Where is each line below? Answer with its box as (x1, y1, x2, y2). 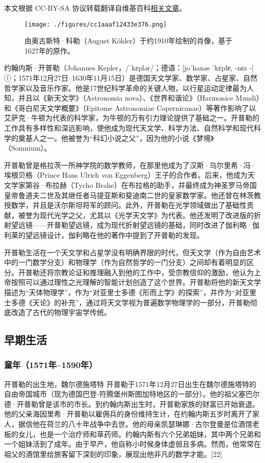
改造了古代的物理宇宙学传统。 (11, 307, 111, 318)
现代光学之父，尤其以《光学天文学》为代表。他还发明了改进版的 (39, 209, 254, 220)
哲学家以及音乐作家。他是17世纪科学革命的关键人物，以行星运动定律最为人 (4, 82, 254, 93)
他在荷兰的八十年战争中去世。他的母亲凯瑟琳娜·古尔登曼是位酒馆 (32, 419, 252, 429)
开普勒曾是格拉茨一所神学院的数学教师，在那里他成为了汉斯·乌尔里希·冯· (4, 159, 256, 170)
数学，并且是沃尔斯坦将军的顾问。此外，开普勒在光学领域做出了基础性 (11, 200, 247, 210)
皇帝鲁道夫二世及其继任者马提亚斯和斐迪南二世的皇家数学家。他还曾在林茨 (4, 189, 254, 200)
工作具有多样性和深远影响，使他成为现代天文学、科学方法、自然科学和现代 (4, 123, 254, 133)
